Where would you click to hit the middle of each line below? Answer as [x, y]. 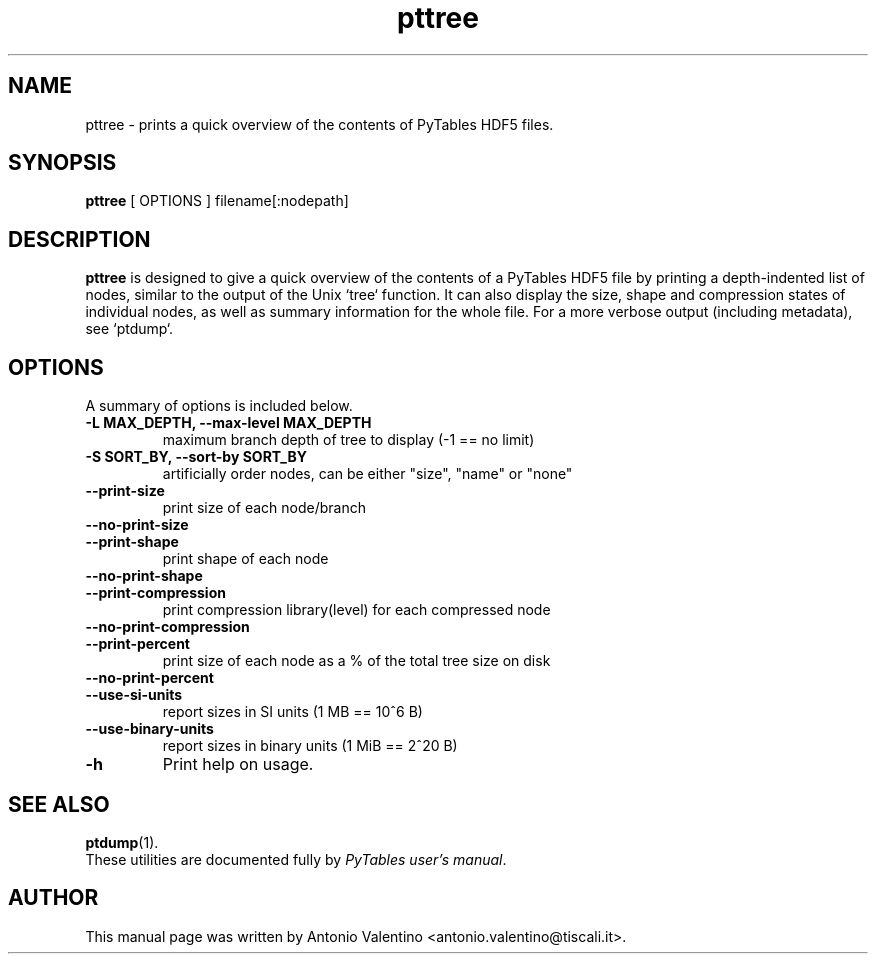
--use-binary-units [149, 729]
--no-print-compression [167, 627]
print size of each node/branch [264, 508]
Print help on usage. [238, 764]
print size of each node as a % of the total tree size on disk [356, 661]
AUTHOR [53, 898]
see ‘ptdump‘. [129, 329]
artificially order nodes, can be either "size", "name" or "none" [367, 474]
